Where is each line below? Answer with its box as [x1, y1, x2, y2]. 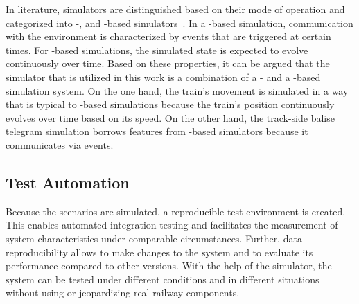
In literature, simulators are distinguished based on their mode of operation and [6, 2, 345, 16]
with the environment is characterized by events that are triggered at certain [6, 29, 331, 44]
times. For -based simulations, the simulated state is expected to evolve [6, 42, 308, 57]
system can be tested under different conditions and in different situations [6, 271, 319, 286]
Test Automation [6, 171, 130, 193]
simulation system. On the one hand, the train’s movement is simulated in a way [6, 83, 349, 98]
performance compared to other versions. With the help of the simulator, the [6, 258, 332, 273]
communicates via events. [6, 137, 114, 152]
